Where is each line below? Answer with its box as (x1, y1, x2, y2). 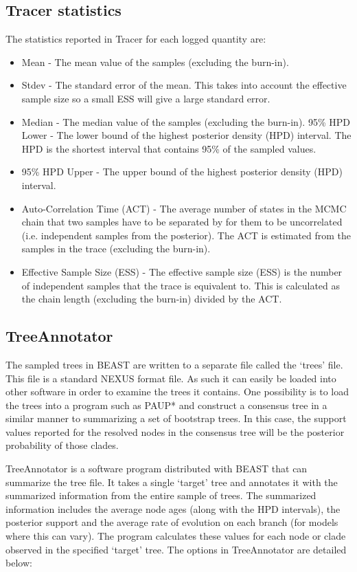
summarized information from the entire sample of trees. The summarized (5, 488, 316, 503)
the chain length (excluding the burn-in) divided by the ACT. (21, 291, 282, 306)
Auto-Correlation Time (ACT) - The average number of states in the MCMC (21, 201, 347, 215)
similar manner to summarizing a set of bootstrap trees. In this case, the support (5, 411, 347, 426)
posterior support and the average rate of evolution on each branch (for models (5, 515, 338, 529)
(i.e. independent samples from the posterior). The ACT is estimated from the (21, 228, 352, 242)
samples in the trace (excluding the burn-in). (21, 241, 211, 256)
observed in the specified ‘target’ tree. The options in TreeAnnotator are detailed (5, 542, 347, 556)
